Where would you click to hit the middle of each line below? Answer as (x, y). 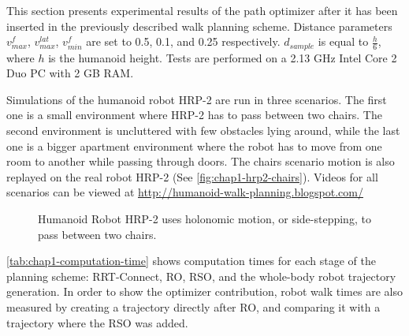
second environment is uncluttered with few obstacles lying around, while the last (203, 131)
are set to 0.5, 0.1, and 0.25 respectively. (183, 41)
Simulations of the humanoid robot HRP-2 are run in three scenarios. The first (197, 99)
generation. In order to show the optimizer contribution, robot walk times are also (204, 291)
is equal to (343, 41)
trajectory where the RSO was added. (97, 322)
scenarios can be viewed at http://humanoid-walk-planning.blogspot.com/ (185, 192)
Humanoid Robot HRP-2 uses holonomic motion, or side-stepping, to (204, 218)
